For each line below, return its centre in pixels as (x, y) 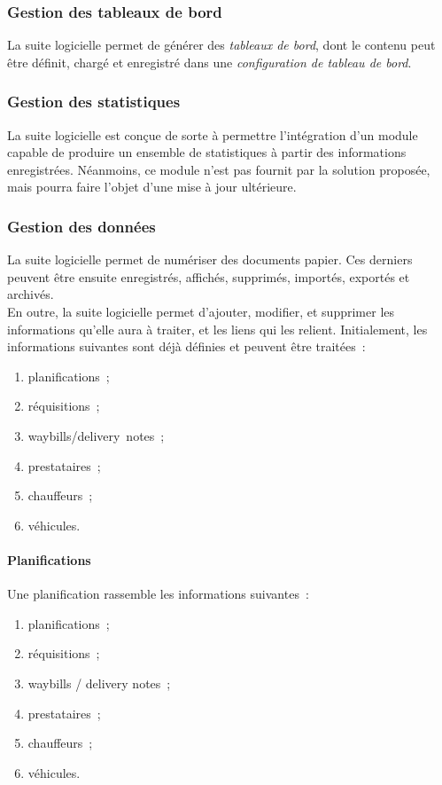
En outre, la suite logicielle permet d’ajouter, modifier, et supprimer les (201, 311)
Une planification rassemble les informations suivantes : (158, 594)
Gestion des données (81, 226)
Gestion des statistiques (94, 102)
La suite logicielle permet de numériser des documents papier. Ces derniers (210, 259)
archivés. (31, 294)
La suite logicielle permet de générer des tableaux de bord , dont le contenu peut (221, 45)
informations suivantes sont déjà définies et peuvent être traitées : (186, 346)
